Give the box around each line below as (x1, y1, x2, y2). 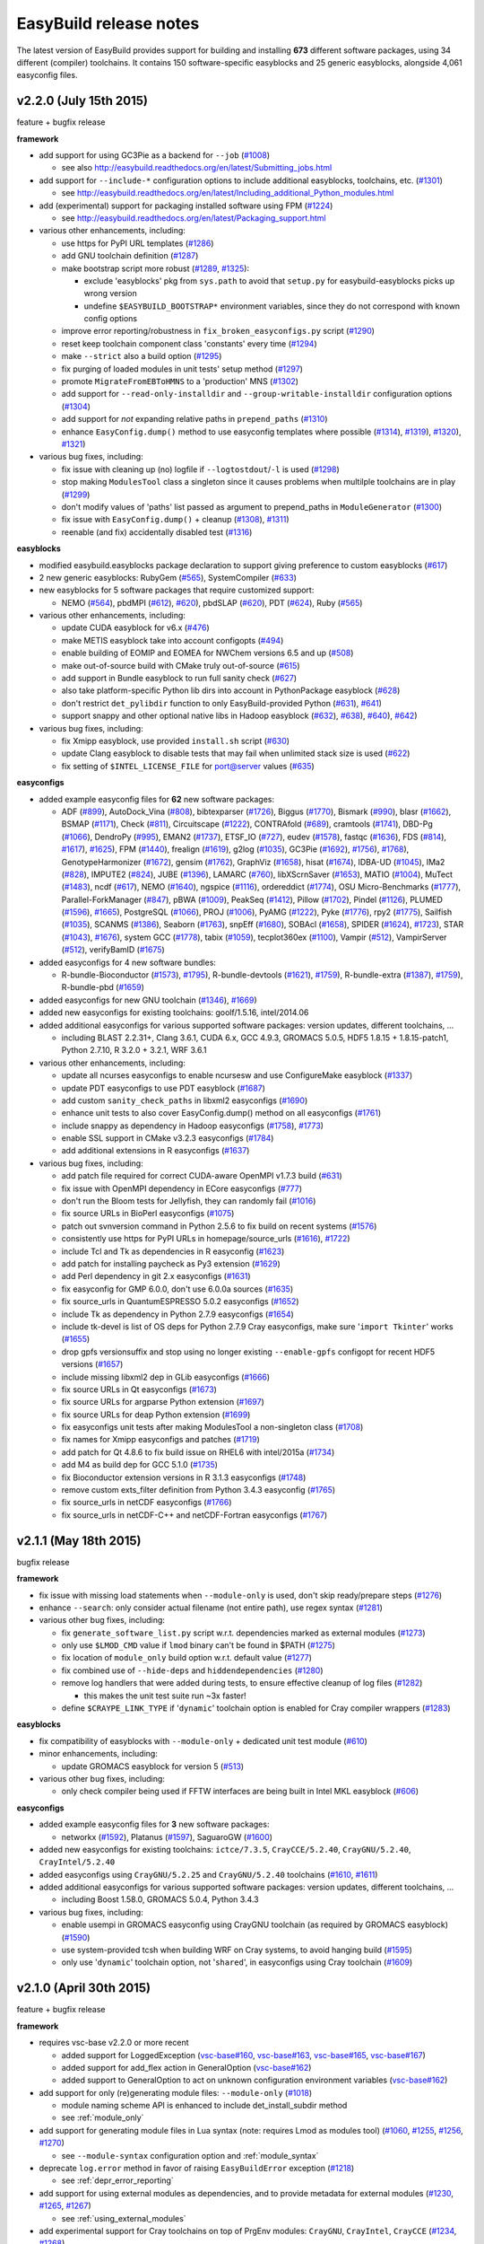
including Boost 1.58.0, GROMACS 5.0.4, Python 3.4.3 (61, 1894, 259, 1905)
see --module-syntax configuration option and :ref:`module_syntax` (61, 2150, 319, 2161)
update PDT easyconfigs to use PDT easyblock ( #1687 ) (61, 1083, 266, 1093)
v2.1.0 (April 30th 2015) (16, 1980, 151, 1996)
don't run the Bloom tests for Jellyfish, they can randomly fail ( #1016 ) (61, 1196, 316, 1206)
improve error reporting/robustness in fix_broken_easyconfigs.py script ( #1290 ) (61, 326, 376, 337)
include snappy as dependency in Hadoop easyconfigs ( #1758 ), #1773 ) (61, 1120, 324, 1131)
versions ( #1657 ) (61, 1359, 124, 1370)
